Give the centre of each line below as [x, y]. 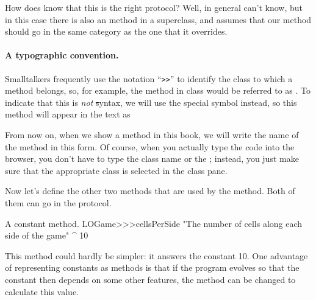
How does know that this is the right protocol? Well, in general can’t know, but [154, 7]
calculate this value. [42, 291]
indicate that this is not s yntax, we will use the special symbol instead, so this [151, 102]
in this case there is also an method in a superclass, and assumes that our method [158, 19]
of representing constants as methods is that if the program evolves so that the [152, 267]
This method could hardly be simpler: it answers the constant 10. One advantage [156, 255]
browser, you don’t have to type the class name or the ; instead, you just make [152, 159]
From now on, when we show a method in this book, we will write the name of [152, 135]
